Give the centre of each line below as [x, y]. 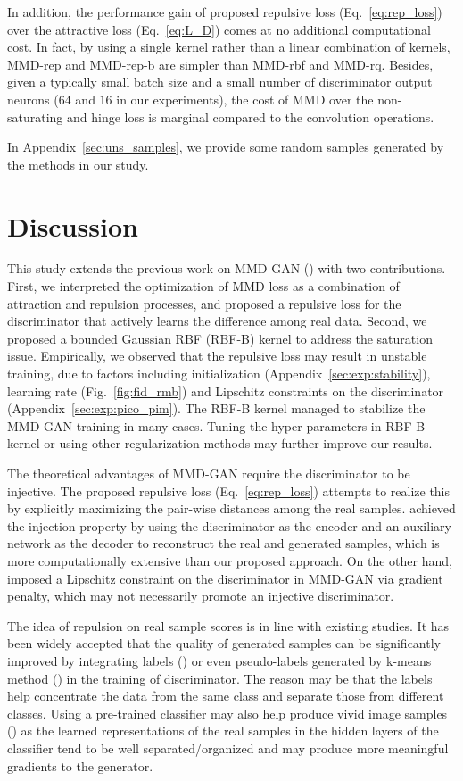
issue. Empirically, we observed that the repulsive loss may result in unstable [217, 356]
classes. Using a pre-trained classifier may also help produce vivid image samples [227, 713]
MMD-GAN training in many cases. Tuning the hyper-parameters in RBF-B [216, 425]
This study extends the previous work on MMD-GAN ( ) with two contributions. [227, 268]
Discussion [73, 225]
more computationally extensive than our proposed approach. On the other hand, [230, 560]
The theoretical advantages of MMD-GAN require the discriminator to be [209, 473]
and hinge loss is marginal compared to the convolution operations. [251, 116]
